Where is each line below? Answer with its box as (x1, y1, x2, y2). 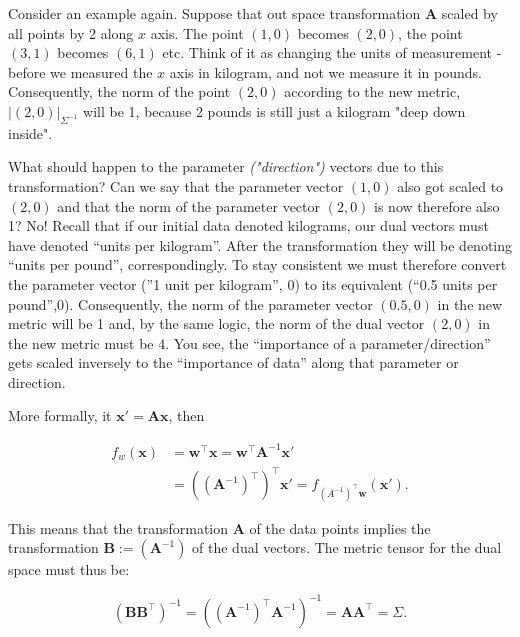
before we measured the (8, 61, 153, 82)
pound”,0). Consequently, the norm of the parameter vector (8, 293, 373, 314)
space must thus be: (8, 559, 130, 580)
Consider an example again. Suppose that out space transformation (8, 3, 421, 23)
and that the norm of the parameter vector (57, 195, 321, 216)
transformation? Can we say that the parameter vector (8, 175, 344, 196)
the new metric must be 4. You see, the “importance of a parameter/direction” (8, 332, 491, 353)
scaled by (441, 3, 498, 23)
